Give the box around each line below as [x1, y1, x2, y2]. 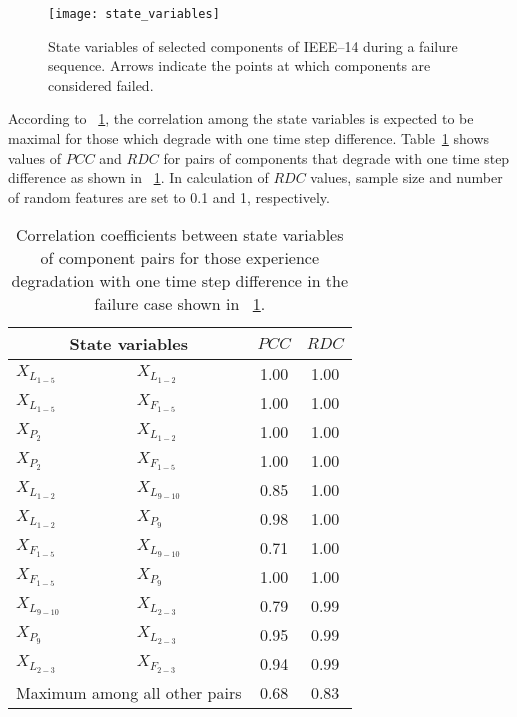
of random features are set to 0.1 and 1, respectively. [8, 186, 330, 207]
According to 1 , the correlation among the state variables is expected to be [8, 108, 474, 129]
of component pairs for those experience [40, 246, 320, 270]
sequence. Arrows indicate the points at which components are [48, 55, 431, 76]
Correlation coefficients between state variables [16, 223, 344, 247]
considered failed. [48, 74, 154, 95]
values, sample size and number [310, 167, 503, 188]
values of [8, 147, 61, 168]
